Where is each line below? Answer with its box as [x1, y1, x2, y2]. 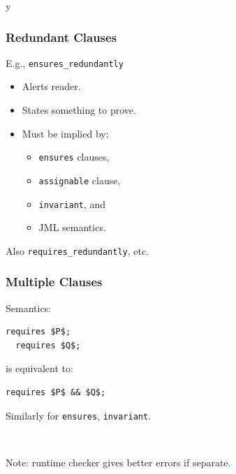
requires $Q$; [15, 340, 81, 350]
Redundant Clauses [6, 28, 117, 45]
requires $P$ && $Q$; [6, 387, 106, 398]
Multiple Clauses [6, 273, 103, 290]
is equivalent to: [6, 361, 73, 376]
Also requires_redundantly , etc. [6, 243, 149, 258]
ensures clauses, [38, 149, 110, 164]
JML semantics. [38, 220, 106, 235]
